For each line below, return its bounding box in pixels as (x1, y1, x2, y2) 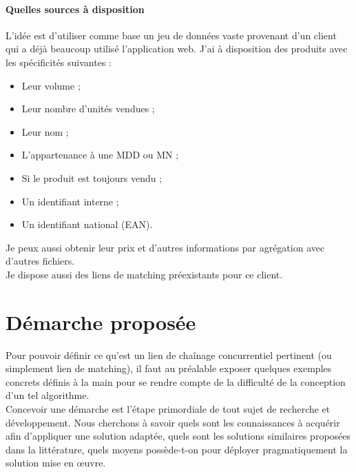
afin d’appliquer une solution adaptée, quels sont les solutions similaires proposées (6, 429, 351, 443)
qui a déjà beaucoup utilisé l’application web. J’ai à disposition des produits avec (6, 41, 348, 56)
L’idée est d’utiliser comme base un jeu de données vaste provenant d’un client (6, 28, 337, 42)
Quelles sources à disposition (6, 1, 145, 16)
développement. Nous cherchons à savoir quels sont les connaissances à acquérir (6, 415, 340, 429)
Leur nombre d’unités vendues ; (21, 101, 155, 116)
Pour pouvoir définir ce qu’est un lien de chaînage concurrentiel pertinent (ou (6, 347, 332, 362)
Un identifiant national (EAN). (21, 217, 153, 232)
